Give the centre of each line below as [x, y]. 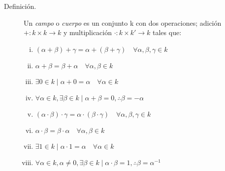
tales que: [167, 32]
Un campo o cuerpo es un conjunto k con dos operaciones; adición [123, 22]
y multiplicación [88, 32]
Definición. [20, 6]
